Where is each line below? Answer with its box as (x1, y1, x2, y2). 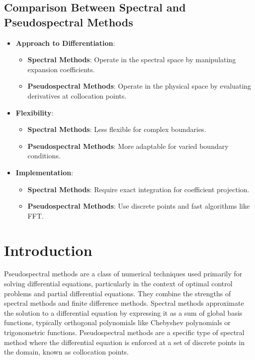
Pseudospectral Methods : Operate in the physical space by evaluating (27, 81, 252, 91)
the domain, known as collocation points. (4, 347, 129, 357)
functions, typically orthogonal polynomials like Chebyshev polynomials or (4, 317, 231, 328)
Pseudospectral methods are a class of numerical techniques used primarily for (4, 268, 243, 279)
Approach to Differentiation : (15, 37, 115, 48)
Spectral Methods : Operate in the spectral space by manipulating (27, 54, 236, 65)
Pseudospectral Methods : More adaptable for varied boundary (27, 140, 229, 151)
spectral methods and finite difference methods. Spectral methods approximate (4, 298, 244, 308)
